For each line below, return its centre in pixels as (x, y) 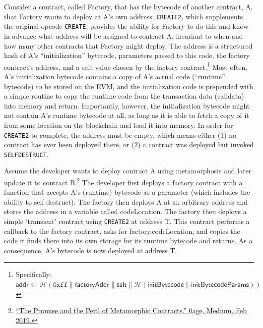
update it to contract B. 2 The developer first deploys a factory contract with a (123, 182)
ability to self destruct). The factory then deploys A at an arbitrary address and (126, 201)
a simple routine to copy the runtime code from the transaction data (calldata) (124, 96)
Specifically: (34, 274)
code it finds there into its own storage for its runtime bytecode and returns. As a (128, 241)
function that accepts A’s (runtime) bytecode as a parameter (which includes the (127, 192)
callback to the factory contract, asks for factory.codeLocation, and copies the (122, 231)
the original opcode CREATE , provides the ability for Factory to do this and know (126, 26)
